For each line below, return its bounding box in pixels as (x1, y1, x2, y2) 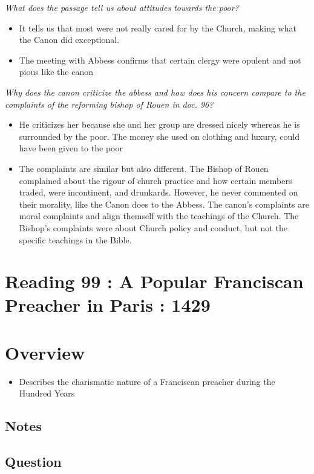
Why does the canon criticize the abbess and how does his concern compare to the (5, 85, 306, 98)
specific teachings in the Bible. (19, 233, 132, 246)
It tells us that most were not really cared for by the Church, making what (19, 21, 296, 34)
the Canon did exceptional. (19, 33, 120, 46)
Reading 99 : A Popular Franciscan (5, 269, 304, 294)
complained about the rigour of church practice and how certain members (19, 174, 292, 186)
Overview (5, 340, 85, 364)
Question (5, 452, 62, 471)
